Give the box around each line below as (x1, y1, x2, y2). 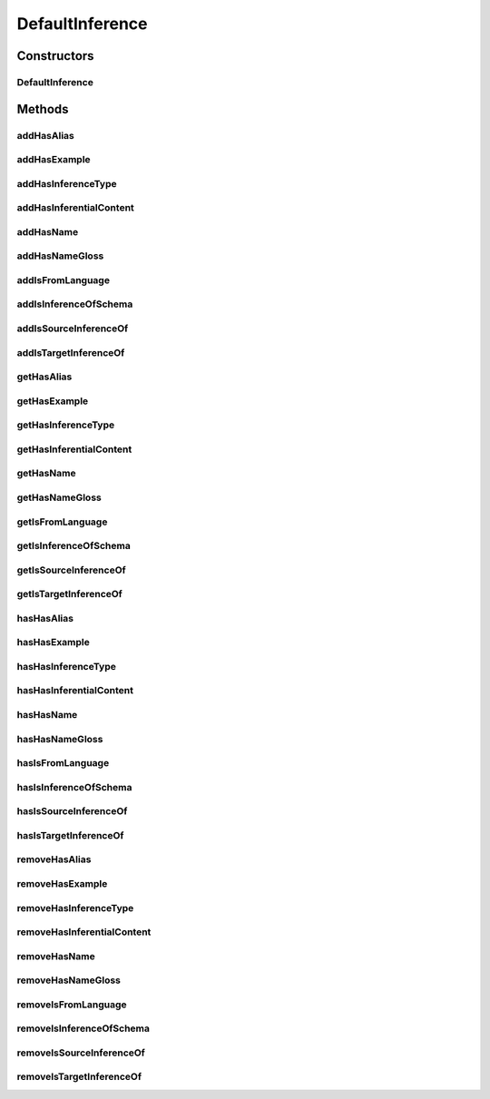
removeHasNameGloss (16, 974, 122, 986)
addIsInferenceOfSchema (16, 298, 133, 310)
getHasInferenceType (16, 418, 115, 431)
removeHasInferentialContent (16, 926, 152, 938)
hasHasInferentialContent (16, 684, 134, 697)
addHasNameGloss (16, 250, 104, 262)
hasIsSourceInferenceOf (16, 805, 128, 818)
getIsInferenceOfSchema (16, 540, 131, 553)
